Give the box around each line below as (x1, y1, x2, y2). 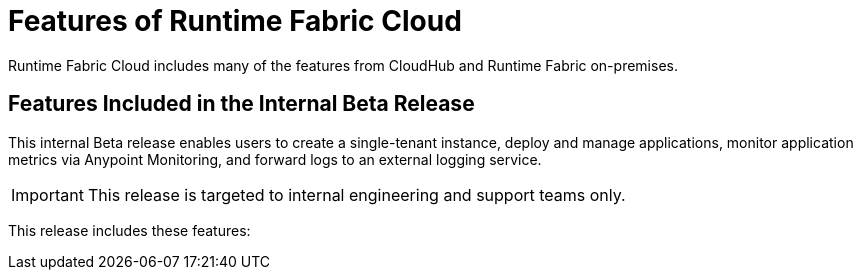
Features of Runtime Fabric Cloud (8, 4, 462, 38)
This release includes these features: (8, 221, 251, 239)
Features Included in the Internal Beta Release (8, 91, 475, 117)
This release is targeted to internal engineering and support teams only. (87, 184, 626, 205)
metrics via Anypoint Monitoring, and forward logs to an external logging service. (8, 150, 542, 168)
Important (11, 184, 84, 205)
